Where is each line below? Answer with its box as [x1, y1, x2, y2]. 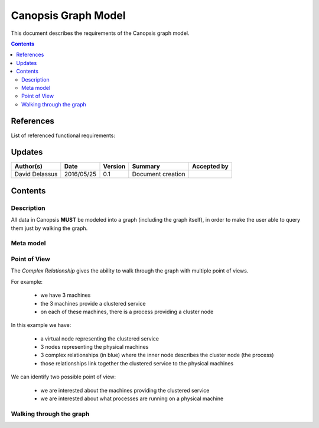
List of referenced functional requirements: [11, 132, 115, 139]
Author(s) [14, 163, 43, 171]
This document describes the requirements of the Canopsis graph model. [11, 30, 190, 37]
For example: [11, 278, 43, 285]
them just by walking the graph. [11, 225, 88, 232]
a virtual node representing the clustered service [40, 335, 159, 342]
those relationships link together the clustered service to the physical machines [40, 359, 233, 367]
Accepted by [192, 163, 229, 171]
